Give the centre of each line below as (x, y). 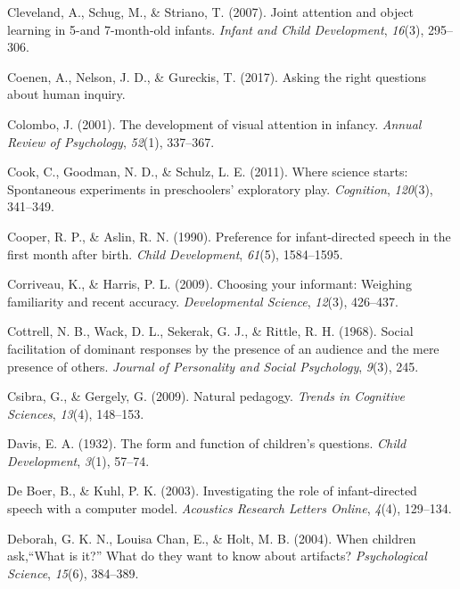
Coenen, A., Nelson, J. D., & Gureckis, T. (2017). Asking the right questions (217, 76)
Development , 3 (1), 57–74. (78, 460)
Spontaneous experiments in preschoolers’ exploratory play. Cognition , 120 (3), (220, 188)
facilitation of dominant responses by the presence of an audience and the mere (223, 348)
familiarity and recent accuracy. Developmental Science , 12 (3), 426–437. (203, 301)
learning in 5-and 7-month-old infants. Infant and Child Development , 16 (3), (216, 29)
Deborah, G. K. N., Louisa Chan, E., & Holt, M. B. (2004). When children (212, 538)
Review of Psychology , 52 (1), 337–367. (111, 141)
